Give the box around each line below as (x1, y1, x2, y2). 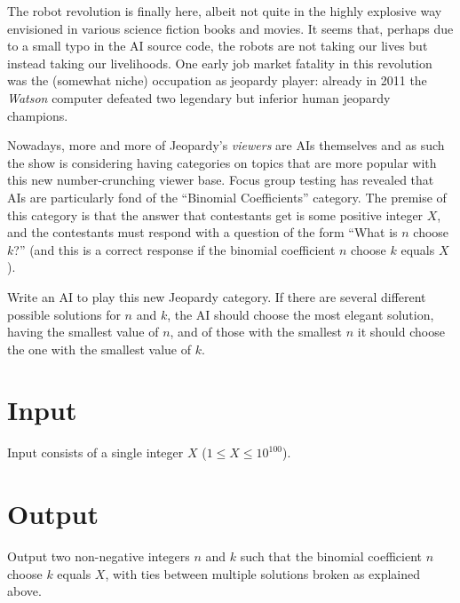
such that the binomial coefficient (240, 547, 423, 566)
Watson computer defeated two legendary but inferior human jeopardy (7, 88, 391, 107)
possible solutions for (7, 305, 121, 323)
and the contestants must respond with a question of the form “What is (7, 223, 398, 242)
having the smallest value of (7, 322, 159, 341)
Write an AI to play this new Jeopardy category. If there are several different (7, 287, 426, 305)
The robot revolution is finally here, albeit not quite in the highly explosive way (7, 2, 442, 20)
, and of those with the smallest (170, 322, 343, 341)
